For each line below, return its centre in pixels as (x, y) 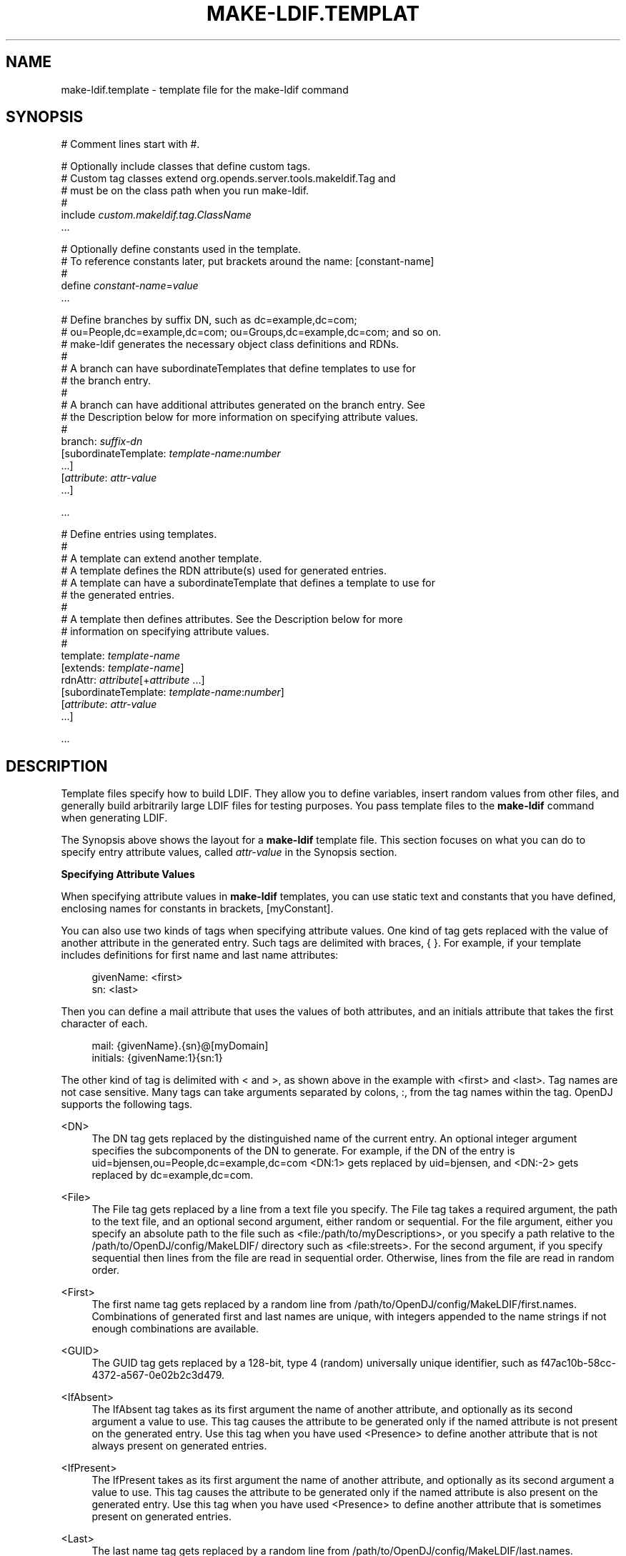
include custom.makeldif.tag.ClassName (156, 215)
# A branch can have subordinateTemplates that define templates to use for (238, 369)
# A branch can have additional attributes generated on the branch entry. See (243, 405)
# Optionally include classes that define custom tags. (186, 166)
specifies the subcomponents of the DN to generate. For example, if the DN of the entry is (303, 1151)
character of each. (104, 1024)
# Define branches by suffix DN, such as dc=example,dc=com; (209, 320)
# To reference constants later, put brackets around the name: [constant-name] (248, 261)
